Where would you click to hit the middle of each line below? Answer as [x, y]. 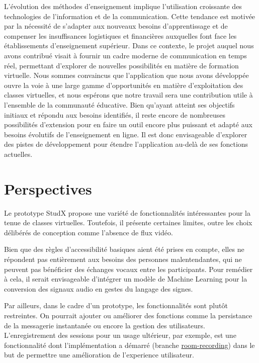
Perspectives [48, 188]
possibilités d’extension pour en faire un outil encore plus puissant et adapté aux [128, 124]
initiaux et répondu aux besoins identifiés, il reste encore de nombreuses [115, 114]
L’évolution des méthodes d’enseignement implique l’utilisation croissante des [123, 6]
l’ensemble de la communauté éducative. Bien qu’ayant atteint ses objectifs [119, 104]
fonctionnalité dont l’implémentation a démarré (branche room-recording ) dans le [129, 345]
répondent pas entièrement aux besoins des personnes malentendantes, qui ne [123, 259]
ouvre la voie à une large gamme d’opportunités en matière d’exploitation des [124, 85]
